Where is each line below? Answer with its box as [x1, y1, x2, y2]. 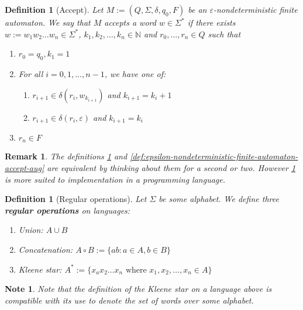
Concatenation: [18, 243, 73, 256]
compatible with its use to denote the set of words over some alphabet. [5, 294, 254, 306]
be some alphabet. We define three [159, 193, 279, 205]
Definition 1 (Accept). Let [5, 4, 104, 15]
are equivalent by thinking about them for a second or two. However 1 [47, 162, 296, 174]
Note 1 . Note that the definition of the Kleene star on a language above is [5, 283, 272, 295]
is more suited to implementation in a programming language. [5, 173, 225, 185]
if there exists [187, 16, 236, 28]
